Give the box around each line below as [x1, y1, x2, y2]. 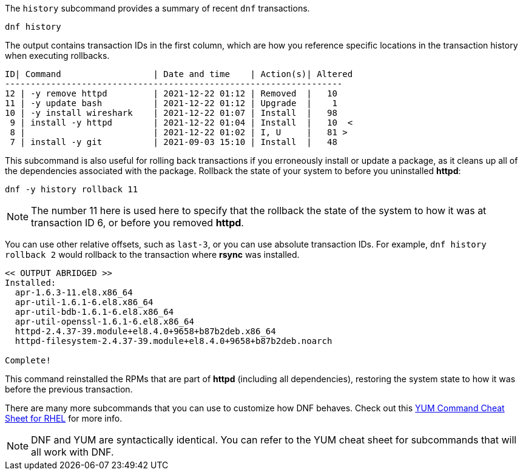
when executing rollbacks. [5, 50, 110, 61]
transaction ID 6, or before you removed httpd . [31, 217, 244, 229]
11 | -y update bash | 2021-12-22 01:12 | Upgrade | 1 [5, 98, 337, 108]
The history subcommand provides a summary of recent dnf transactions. [5, 3, 310, 13]
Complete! [5, 355, 51, 365]
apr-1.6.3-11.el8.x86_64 [15, 288, 133, 297]
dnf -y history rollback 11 [5, 184, 138, 194]
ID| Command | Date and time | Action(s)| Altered [5, 69, 353, 79]
